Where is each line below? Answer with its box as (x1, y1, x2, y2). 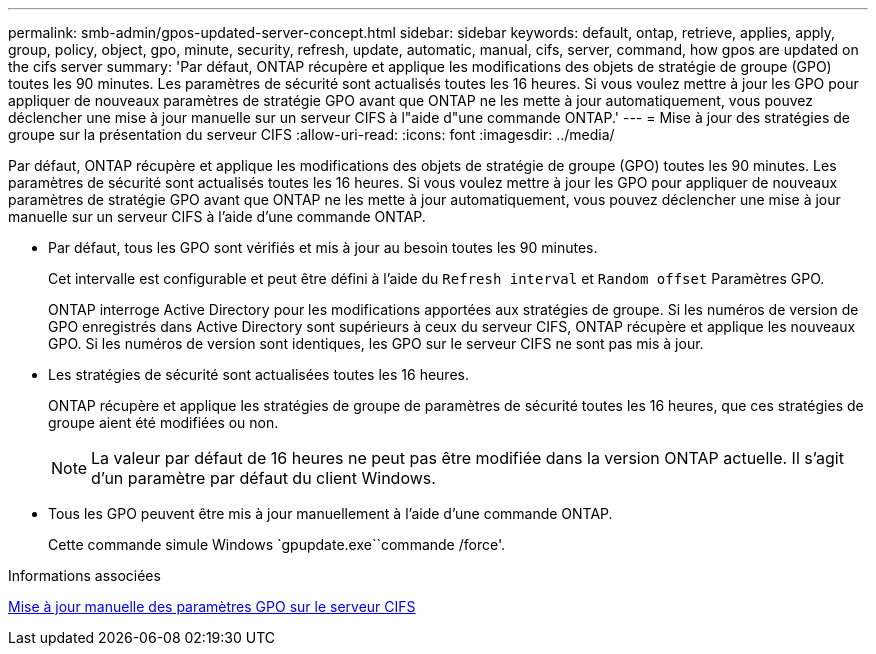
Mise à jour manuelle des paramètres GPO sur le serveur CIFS (8, 598, 416, 615)
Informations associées (8, 567, 161, 584)
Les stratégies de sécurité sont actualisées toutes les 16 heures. (48, 366, 469, 383)
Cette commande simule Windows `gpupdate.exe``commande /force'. (48, 536, 505, 553)
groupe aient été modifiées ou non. (48, 414, 279, 431)
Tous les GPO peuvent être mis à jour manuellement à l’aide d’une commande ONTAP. (48, 505, 613, 522)
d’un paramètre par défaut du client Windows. (91, 468, 436, 488)
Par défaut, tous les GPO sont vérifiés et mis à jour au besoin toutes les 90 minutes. (48, 239, 598, 256)
